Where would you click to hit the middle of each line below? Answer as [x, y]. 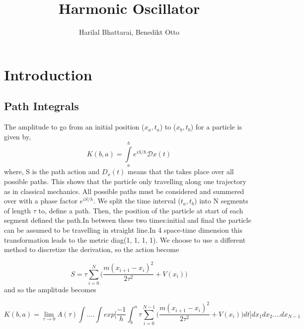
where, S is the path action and [52, 171]
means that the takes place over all [181, 171]
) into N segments [221, 201]
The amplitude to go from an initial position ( [74, 127]
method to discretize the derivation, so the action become [92, 249]
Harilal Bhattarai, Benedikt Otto [129, 32]
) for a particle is [216, 127]
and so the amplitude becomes [50, 290]
